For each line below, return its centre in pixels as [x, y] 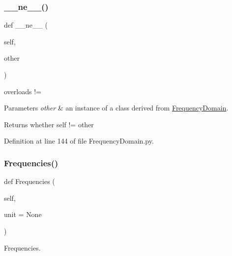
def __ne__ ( [26, 25]
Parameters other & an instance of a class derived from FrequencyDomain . [116, 108]
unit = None [23, 214]
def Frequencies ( [29, 181]
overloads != [23, 91]
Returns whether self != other [49, 124]
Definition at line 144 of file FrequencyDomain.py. [79, 141]
